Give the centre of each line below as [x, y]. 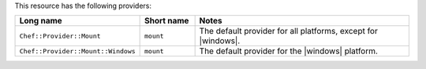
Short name [167, 21]
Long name [41, 21]
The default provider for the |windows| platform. [289, 51]
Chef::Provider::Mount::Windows [77, 51]
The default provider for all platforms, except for [288, 31]
